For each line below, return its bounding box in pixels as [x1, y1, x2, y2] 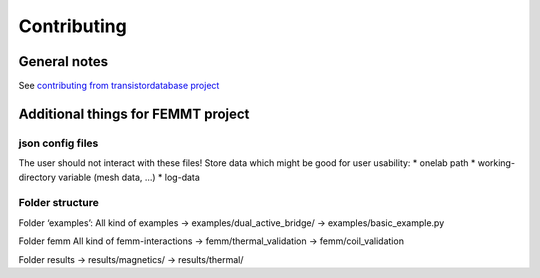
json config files [18, 136, 99, 150]
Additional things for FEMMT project [18, 105, 250, 122]
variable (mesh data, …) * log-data [58, 171, 200, 183]
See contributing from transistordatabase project [18, 80, 220, 92]
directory [18, 171, 57, 183]
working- [477, 157, 515, 169]
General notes [18, 53, 109, 70]
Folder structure [18, 196, 99, 210]
